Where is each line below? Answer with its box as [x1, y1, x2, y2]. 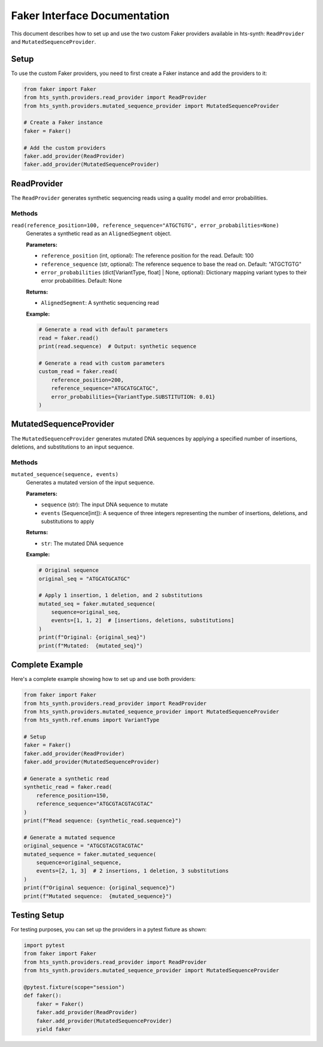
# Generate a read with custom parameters [38, 360, 165, 367]
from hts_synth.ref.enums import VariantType [23, 716, 160, 724]
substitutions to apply [41, 518, 95, 525]
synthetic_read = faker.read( [23, 783, 112, 791]
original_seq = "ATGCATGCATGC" [38, 575, 131, 582]
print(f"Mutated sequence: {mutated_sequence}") [23, 892, 172, 900]
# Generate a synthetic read [23, 776, 109, 782]
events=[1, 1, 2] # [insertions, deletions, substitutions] [51, 617, 234, 624]
